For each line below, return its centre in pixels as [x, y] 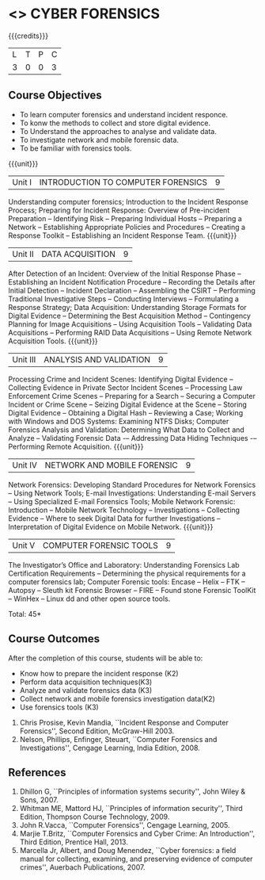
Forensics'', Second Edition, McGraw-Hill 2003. [97, 731]
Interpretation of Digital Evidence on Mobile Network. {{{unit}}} [111, 526]
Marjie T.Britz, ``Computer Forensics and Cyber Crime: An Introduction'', [137, 834]
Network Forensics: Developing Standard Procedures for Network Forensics [132, 484]
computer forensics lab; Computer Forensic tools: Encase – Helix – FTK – [127, 582]
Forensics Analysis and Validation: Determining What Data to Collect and [127, 430]
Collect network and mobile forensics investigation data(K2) [117, 698]
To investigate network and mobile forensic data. [99, 140]
